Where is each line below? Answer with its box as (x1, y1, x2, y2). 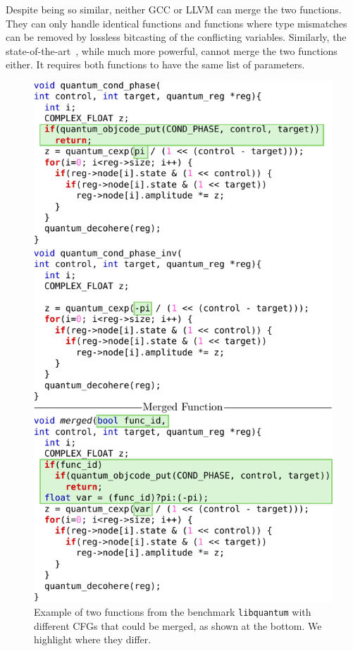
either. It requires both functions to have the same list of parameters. (6, 57, 305, 72)
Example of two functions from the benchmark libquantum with (34, 604, 311, 619)
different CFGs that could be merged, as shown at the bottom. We (34, 618, 322, 633)
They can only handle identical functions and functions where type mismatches (6, 15, 347, 30)
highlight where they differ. (34, 632, 151, 647)
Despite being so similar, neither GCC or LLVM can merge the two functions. (6, 2, 342, 16)
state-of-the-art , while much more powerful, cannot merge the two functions (6, 43, 337, 58)
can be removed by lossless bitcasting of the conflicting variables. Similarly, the (6, 30, 347, 44)
